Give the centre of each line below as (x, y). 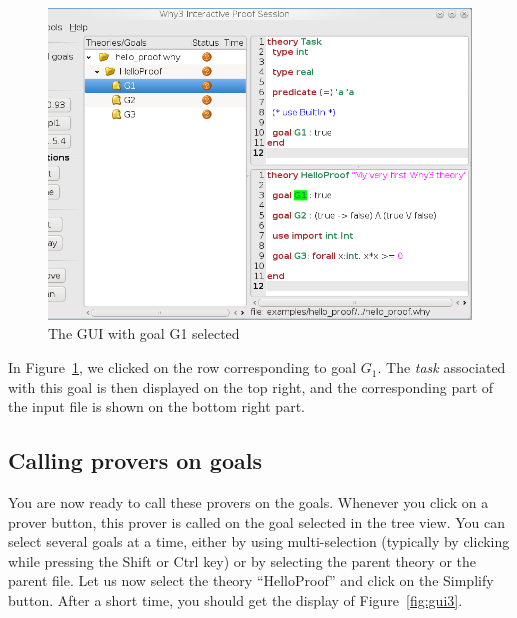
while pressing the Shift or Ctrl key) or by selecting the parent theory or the (242, 560)
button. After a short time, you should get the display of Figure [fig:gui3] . (235, 600)
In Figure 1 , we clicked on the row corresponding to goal (182, 367)
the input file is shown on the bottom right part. (156, 406)
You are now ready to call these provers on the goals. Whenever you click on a (248, 502)
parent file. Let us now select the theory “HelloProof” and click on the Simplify (251, 580)
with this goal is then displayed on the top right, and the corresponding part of (251, 386)
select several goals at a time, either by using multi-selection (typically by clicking (259, 541)
